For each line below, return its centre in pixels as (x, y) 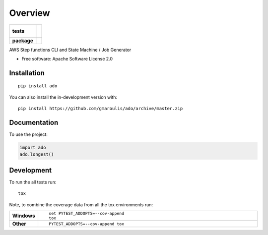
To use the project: (29, 134)
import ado (33, 148)
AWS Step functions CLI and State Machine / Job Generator (70, 50)
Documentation (34, 122)
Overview (30, 13)
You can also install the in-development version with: (63, 97)
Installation (27, 73)
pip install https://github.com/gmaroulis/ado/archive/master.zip (100, 109)
